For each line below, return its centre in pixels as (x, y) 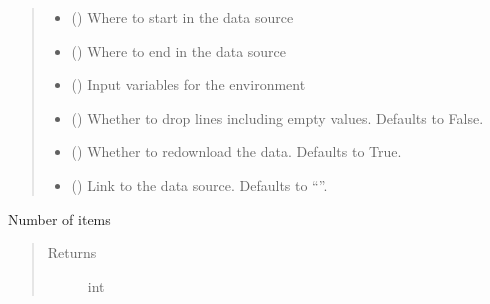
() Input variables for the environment (188, 84)
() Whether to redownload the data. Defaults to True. (236, 151)
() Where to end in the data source (179, 50)
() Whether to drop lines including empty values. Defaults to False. (277, 117)
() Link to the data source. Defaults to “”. (199, 184)
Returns (72, 252)
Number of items (59, 218)
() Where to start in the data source (182, 17)
